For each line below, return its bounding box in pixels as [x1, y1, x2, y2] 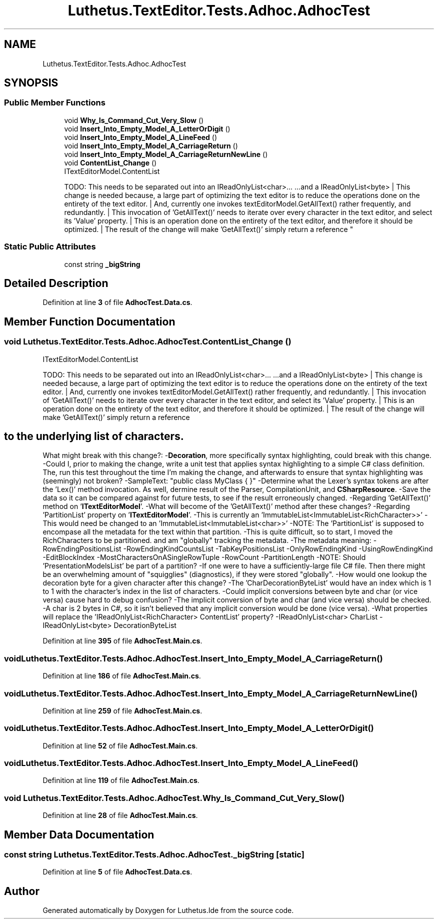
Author [4, 884, 39, 897]
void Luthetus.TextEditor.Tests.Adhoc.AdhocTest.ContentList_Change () [4, 336, 291, 347]
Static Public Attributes [4, 241, 96, 252]
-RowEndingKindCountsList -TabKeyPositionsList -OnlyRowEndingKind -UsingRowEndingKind [123, 544, 433, 553]
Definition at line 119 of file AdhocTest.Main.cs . [42, 776, 199, 785]
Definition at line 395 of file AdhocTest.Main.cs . [42, 636, 202, 645]
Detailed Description [4, 276, 108, 289]
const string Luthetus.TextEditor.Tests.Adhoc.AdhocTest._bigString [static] [4, 849, 304, 860]
